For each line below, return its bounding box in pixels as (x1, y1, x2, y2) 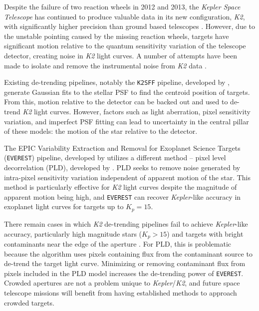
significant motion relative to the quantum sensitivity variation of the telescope (4, 40, 246, 51)
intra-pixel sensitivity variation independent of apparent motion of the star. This (4, 172, 251, 182)
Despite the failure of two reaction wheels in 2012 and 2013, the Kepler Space (4, 1, 241, 11)
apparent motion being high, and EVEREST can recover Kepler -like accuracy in (4, 191, 241, 202)
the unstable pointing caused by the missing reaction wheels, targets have (4, 30, 229, 41)
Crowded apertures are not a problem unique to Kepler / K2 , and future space (4, 278, 240, 288)
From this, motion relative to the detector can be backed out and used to (4, 96, 228, 107)
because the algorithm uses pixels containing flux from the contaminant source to (4, 248, 253, 259)
